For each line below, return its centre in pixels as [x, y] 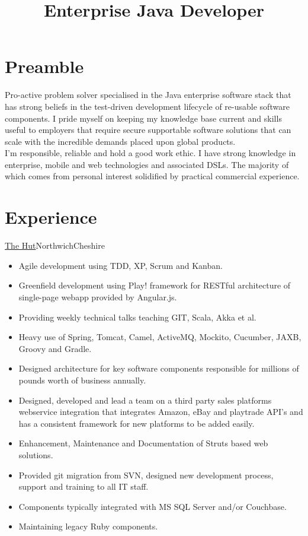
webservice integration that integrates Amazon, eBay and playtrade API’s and [161, 412]
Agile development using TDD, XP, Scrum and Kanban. [121, 265]
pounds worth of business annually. [82, 380]
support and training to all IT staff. [84, 486]
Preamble [44, 66]
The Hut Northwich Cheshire [55, 245]
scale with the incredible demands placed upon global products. [120, 141]
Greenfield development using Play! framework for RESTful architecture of [155, 285]
